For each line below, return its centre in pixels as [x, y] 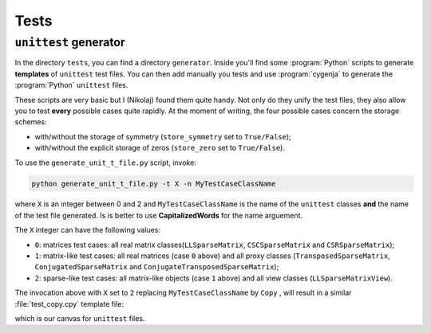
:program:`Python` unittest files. [71, 85]
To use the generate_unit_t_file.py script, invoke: [106, 163]
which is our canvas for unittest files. [80, 318]
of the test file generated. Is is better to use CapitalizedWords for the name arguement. [159, 215]
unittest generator [70, 42]
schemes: [31, 122]
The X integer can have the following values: [88, 230]
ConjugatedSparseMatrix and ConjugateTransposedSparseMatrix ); [157, 267]
